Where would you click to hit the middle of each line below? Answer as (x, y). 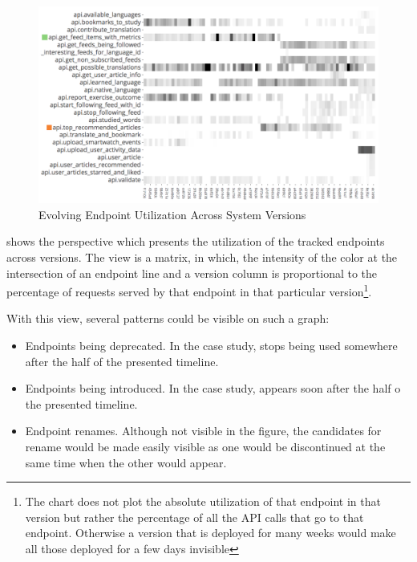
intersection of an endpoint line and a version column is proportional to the (192, 273)
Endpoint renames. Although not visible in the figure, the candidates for (203, 431)
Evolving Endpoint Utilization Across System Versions (172, 214)
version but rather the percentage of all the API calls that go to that (194, 517)
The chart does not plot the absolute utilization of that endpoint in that (203, 501)
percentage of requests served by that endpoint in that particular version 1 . (189, 290)
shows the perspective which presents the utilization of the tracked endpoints (196, 241)
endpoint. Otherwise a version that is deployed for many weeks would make (211, 533)
